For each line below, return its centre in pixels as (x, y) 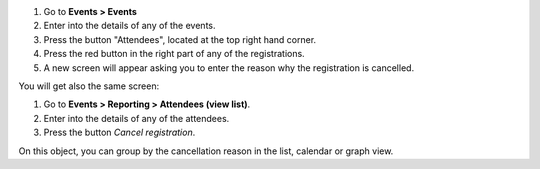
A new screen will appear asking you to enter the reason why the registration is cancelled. (229, 67)
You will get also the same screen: (89, 86)
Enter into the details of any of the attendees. (136, 118)
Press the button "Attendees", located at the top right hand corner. (180, 39)
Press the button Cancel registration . (119, 132)
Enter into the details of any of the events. (129, 26)
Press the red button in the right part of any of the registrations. (174, 54)
